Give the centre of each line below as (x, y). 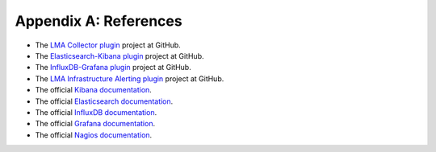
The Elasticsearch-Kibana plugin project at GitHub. (119, 55)
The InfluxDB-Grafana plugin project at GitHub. (113, 68)
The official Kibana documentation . (94, 90)
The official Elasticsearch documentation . (104, 101)
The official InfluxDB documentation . (96, 112)
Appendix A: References (99, 21)
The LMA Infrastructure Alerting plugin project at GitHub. (130, 78)
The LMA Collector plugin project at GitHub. (108, 45)
